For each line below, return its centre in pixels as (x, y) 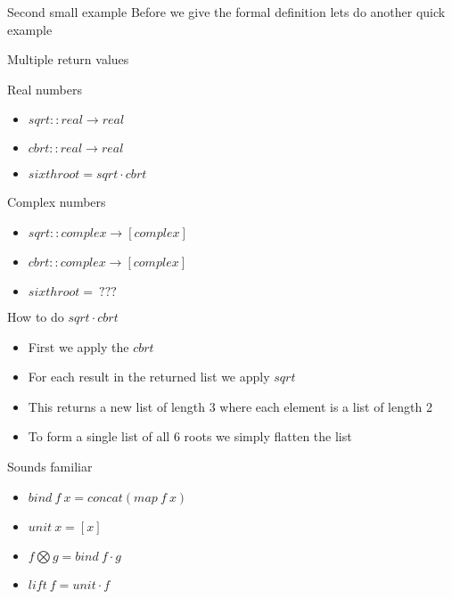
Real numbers (45, 89)
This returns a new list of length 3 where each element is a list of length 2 (230, 406)
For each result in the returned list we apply (149, 377)
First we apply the (78, 346)
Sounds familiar (50, 466)
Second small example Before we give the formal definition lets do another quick (226, 12)
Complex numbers (57, 202)
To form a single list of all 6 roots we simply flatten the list (190, 436)
